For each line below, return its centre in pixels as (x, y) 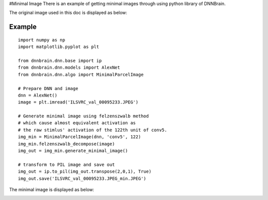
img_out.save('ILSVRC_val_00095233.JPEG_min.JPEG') (82, 178)
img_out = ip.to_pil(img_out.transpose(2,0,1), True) (85, 172)
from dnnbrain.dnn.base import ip (60, 60)
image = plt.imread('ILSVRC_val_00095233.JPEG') (78, 102)
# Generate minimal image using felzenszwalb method (83, 116)
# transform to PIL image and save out (67, 164)
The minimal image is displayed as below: (52, 190)
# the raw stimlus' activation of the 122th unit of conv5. (93, 130)
